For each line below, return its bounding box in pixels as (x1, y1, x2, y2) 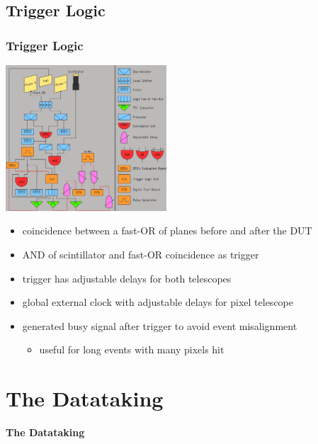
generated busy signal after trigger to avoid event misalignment (22, 318, 297, 333)
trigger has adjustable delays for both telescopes (22, 271, 232, 285)
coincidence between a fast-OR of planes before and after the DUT (22, 223, 312, 238)
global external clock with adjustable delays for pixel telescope (22, 295, 293, 309)
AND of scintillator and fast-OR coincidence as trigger (22, 246, 259, 261)
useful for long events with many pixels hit (39, 342, 225, 357)
